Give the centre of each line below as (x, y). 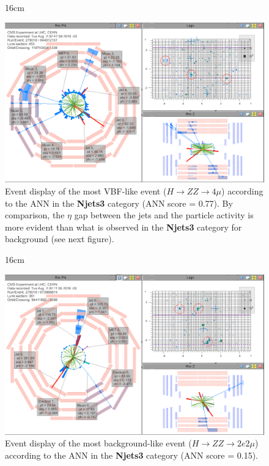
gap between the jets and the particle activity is (164, 215)
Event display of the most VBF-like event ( (86, 191)
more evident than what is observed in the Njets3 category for (123, 227)
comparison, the (35, 215)
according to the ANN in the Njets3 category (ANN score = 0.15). (132, 455)
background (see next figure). (60, 239)
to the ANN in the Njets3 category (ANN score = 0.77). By (119, 203)
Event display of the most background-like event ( (98, 443)
